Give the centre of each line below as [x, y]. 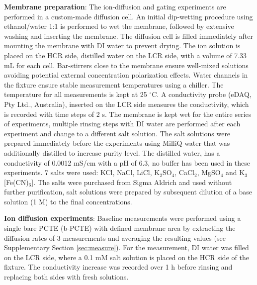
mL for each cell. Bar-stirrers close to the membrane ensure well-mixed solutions [126, 65]
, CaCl [184, 172]
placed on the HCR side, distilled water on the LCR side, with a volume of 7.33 [126, 55]
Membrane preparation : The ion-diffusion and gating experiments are [115, 6]
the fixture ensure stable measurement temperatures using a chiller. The [114, 84]
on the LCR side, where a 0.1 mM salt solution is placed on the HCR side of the [127, 257]
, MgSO [209, 172]
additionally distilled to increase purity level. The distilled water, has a [112, 152]
